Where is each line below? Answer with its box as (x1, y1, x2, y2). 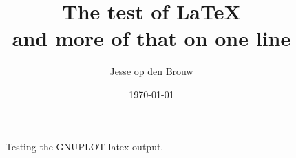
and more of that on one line (12, 24, 291, 52)
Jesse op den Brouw (109, 64, 193, 78)
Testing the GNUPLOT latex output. (6, 139, 164, 153)
